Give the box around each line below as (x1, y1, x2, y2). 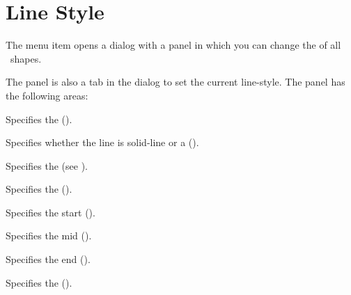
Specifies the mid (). (6, 228, 92, 243)
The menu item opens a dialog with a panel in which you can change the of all (6, 38, 341, 52)
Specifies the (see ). (6, 158, 88, 173)
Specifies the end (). (6, 252, 91, 266)
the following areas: (6, 88, 88, 102)
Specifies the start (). (6, 205, 95, 219)
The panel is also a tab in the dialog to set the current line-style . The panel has (6, 74, 345, 89)
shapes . (10, 51, 42, 65)
